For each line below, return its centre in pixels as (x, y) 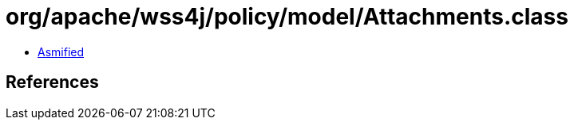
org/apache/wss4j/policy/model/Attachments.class (287, 17)
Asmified (61, 52)
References (52, 82)
